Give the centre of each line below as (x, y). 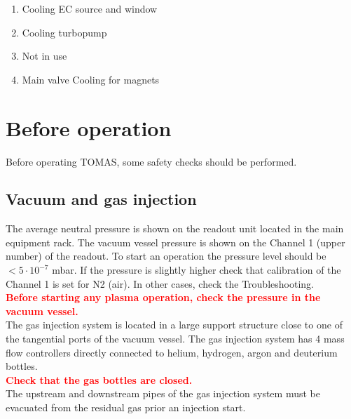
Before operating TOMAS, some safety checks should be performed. (151, 161)
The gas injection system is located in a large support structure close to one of (174, 325)
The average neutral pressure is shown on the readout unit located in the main (175, 228)
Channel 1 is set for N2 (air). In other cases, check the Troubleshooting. (160, 283)
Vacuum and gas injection (101, 199)
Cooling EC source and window (90, 8)
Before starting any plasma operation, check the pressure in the (163, 297)
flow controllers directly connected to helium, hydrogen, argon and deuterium (172, 352)
